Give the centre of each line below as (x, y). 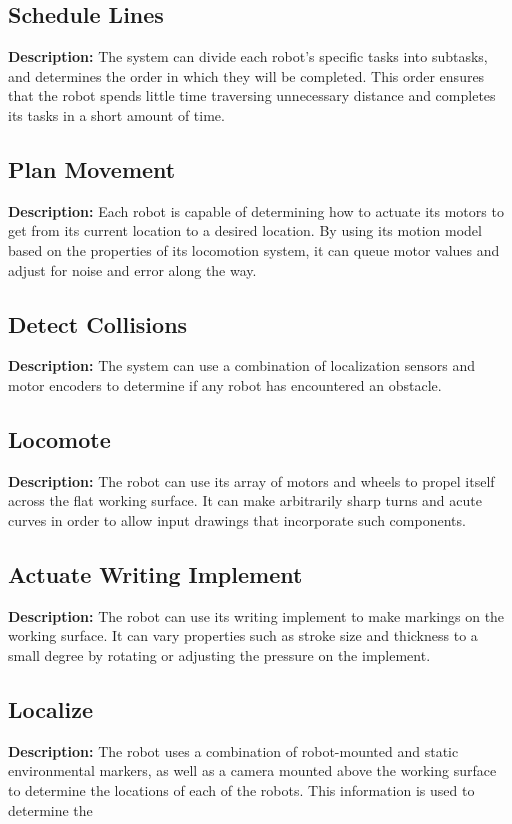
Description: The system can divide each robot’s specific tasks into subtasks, (248, 56)
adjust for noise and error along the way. (132, 269)
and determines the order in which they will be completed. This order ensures (246, 75)
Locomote (59, 438)
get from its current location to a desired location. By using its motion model (245, 230)
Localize (50, 708)
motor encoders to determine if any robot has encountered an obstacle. (225, 384)
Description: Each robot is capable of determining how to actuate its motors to (256, 210)
